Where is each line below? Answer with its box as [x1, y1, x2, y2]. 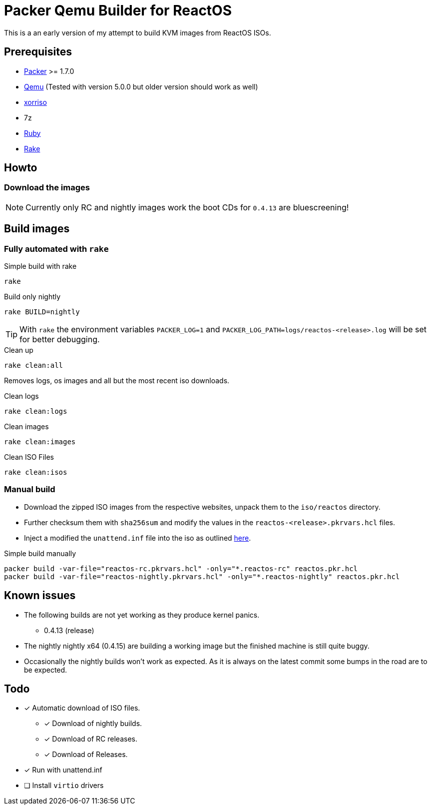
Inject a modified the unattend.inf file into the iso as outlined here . [24, 533, 251, 542]
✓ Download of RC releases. [44, 735, 137, 744]
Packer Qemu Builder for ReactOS [4, 2, 232, 19]
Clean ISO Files [4, 453, 54, 462]
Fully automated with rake [4, 243, 109, 254]
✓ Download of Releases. [44, 750, 128, 759]
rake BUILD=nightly [4, 308, 80, 316]
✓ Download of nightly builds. [44, 719, 142, 728]
